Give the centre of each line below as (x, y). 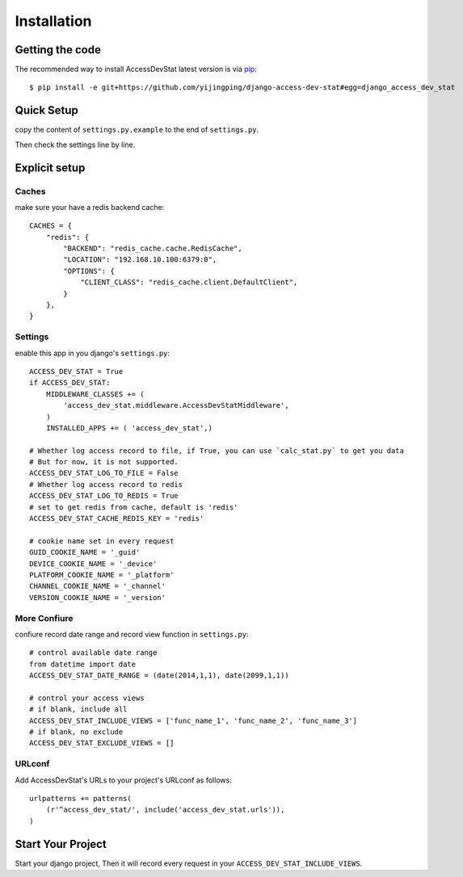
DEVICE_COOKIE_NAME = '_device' (93, 564)
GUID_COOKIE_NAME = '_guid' (85, 552)
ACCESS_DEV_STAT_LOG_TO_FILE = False (104, 473)
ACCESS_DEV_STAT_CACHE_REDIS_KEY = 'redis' (117, 518)
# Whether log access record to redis (106, 484)
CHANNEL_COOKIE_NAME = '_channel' (97, 586)
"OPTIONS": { (89, 271)
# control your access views (87, 698)
